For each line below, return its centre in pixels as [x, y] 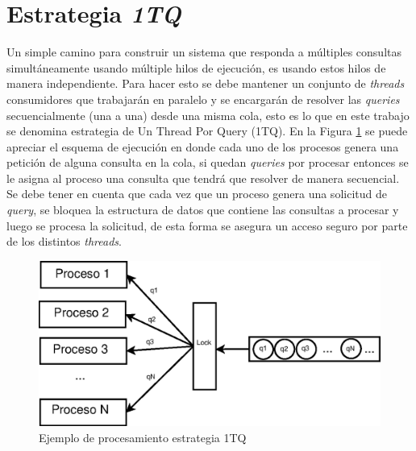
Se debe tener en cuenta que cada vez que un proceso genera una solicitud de [197, 194]
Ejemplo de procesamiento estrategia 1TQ [143, 437]
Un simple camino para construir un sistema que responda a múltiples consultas [204, 52]
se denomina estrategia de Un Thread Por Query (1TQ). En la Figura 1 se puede [207, 131]
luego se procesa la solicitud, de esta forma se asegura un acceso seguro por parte [207, 225]
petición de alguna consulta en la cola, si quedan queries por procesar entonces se [208, 162]
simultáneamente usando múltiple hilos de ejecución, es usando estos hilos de [196, 67]
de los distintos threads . [64, 241]
